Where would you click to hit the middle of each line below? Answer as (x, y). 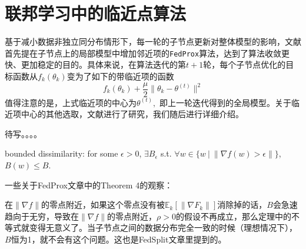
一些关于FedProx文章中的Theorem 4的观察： (89, 185)
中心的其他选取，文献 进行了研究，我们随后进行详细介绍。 (132, 114)
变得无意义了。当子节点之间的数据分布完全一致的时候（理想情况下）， (163, 228)
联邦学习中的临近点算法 (96, 13)
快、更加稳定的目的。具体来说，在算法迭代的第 (95, 64)
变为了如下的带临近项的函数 (120, 76)
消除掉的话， (242, 205)
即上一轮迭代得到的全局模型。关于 (225, 102)
